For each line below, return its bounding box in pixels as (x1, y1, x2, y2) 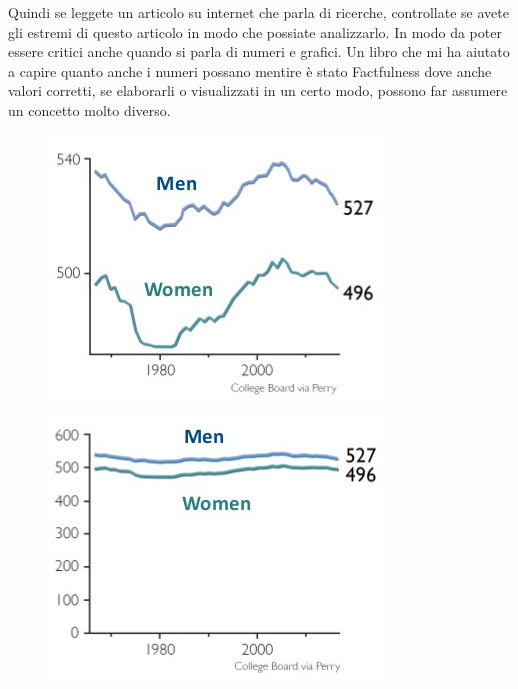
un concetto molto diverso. (8, 99, 171, 120)
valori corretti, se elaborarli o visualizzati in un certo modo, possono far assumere (8, 80, 508, 101)
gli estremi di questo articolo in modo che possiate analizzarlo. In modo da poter (8, 21, 502, 42)
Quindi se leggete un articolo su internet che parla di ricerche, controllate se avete (8, 2, 509, 22)
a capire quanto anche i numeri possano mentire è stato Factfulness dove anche (8, 60, 492, 81)
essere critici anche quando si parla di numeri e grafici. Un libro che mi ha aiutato (8, 41, 510, 62)
